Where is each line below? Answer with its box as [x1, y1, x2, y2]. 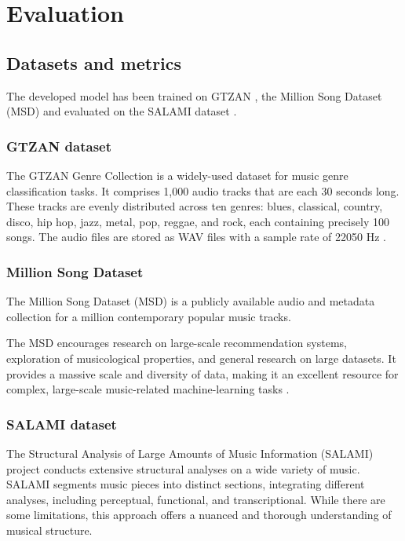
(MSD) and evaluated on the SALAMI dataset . [6, 103, 237, 119]
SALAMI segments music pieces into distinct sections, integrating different [6, 476, 365, 492]
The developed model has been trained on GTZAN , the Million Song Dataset [6, 87, 382, 104]
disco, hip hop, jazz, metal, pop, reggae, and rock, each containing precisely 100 [6, 213, 389, 229]
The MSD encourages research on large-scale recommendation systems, [6, 334, 347, 351]
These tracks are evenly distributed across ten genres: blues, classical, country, [6, 198, 383, 214]
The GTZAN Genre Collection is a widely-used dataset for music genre [6, 166, 348, 183]
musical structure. [6, 521, 93, 538]
